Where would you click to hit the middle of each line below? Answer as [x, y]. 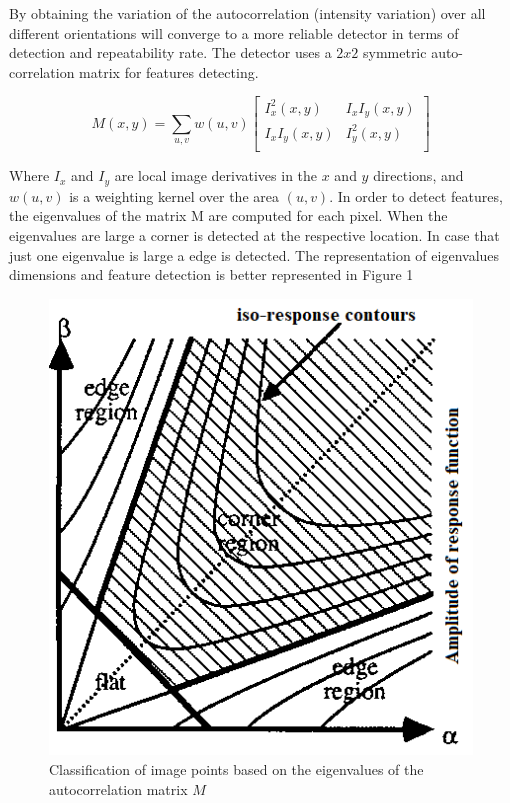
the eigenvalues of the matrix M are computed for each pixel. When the [228, 215]
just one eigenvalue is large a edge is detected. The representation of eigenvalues [254, 254]
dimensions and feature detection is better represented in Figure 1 [211, 274]
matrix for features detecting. [169, 71]
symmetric [394, 52]
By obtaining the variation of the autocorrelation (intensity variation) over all [247, 13]
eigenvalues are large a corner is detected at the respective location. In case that [254, 235]
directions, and [418, 175]
